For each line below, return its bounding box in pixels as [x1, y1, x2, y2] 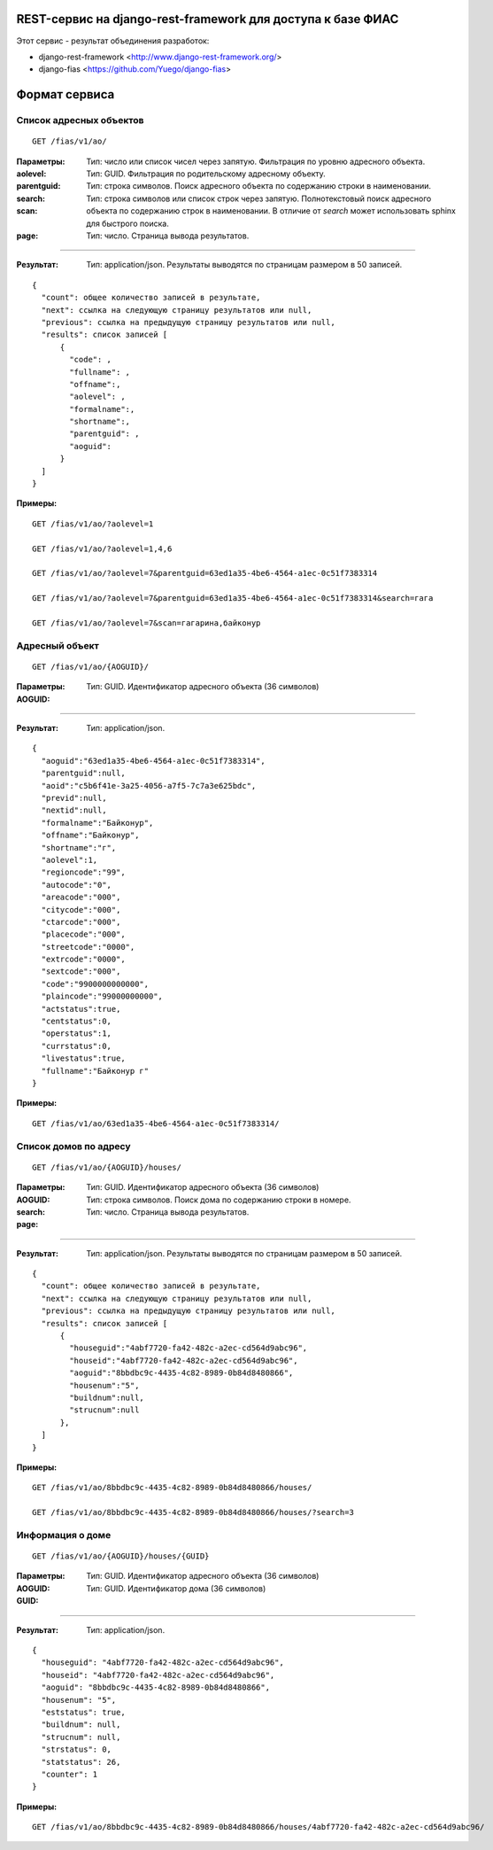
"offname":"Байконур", [41, 830, 140, 841]
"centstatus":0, [41, 1016, 112, 1027]
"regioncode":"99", [41, 867, 126, 877]
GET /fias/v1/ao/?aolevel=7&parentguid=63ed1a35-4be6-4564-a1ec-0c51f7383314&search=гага [32, 594, 434, 603]
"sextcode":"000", [41, 967, 121, 976]
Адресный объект [16, 639, 99, 651]
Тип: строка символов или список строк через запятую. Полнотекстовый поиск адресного [86, 193, 432, 204]
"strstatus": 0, [41, 1745, 112, 1754]
